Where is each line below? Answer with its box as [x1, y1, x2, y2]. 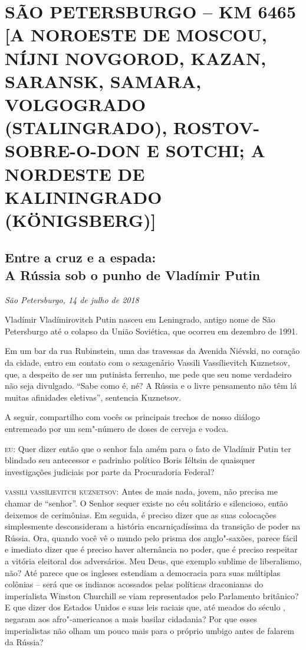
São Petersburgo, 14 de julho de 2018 [5, 293, 139, 305]
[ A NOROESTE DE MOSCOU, [5, 22, 267, 47]
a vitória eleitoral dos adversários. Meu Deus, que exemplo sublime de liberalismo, [5, 554, 302, 567]
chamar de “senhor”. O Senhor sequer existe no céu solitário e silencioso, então [5, 496, 288, 509]
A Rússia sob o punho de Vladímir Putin [5, 265, 261, 284]
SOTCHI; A [165, 138, 265, 162]
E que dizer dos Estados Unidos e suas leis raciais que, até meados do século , [5, 601, 285, 613]
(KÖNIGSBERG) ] [5, 207, 156, 232]
